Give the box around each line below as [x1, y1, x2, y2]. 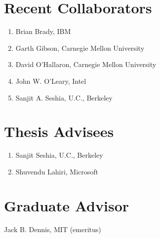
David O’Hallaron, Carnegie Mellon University [15, 59, 157, 69]
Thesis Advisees [4, 121, 114, 141]
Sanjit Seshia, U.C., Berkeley [15, 150, 103, 160]
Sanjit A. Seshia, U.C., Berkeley [15, 92, 113, 102]
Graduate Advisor [4, 195, 129, 215]
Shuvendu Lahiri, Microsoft [15, 166, 99, 176]
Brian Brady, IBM [15, 26, 71, 36]
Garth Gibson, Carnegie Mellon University [15, 42, 145, 53]
